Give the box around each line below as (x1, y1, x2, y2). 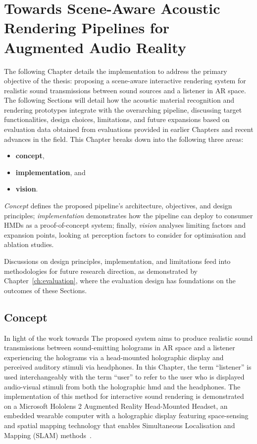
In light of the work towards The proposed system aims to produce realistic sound (4, 332, 253, 343)
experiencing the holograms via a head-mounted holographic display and (4, 352, 224, 362)
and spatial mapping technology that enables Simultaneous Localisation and (4, 420, 235, 430)
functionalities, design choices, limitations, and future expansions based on (4, 114, 230, 125)
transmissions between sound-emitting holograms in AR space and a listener (4, 342, 235, 353)
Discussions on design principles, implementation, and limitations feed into (4, 256, 231, 266)
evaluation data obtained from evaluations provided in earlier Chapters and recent (4, 124, 254, 134)
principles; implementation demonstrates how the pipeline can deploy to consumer (4, 210, 253, 220)
